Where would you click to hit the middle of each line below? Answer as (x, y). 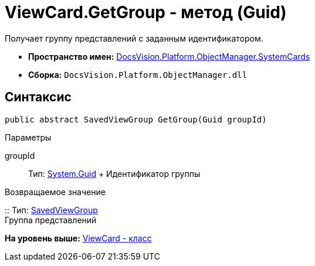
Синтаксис (38, 97)
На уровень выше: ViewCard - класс (78, 238)
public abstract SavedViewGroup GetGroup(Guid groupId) (136, 119)
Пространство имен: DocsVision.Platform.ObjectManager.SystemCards (169, 56)
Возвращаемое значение (55, 192)
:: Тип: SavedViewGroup (51, 210)
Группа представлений (51, 220)
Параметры (28, 137)
